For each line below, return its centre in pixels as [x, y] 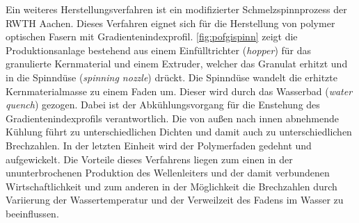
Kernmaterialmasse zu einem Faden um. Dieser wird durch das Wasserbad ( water [179, 91]
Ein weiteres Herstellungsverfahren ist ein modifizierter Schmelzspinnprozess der [176, 9]
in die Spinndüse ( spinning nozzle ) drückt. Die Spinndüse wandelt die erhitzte [171, 77]
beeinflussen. [32, 213]
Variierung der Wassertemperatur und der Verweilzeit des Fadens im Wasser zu [175, 200]
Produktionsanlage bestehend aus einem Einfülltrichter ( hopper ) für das [159, 50]
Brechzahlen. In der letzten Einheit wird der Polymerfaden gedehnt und [159, 145]
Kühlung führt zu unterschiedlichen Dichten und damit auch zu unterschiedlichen [179, 132]
